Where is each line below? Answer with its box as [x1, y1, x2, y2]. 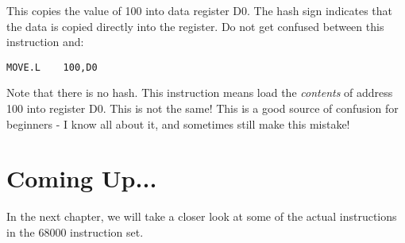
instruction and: [6, 33, 84, 50]
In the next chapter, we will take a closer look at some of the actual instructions [6, 208, 397, 225]
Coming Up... [6, 162, 157, 195]
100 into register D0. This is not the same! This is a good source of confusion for [6, 100, 399, 117]
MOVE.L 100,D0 [6, 61, 98, 73]
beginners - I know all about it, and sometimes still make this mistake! [6, 115, 350, 132]
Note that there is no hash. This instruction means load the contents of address [6, 84, 393, 101]
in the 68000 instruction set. [6, 223, 144, 240]
